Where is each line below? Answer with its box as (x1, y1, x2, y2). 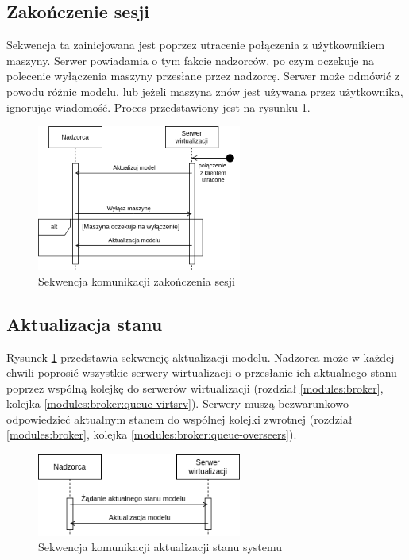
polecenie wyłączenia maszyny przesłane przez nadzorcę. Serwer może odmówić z (6, 67, 399, 84)
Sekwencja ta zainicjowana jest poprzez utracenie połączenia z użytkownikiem (6, 36, 385, 53)
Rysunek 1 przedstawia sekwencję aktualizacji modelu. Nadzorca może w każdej (6, 348, 395, 365)
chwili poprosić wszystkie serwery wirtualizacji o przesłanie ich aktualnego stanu (6, 364, 397, 381)
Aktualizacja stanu (6, 311, 163, 336)
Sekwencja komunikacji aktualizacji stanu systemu (38, 539, 283, 555)
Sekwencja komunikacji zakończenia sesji (38, 272, 235, 289)
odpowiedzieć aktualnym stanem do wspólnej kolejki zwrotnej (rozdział (6, 410, 353, 427)
